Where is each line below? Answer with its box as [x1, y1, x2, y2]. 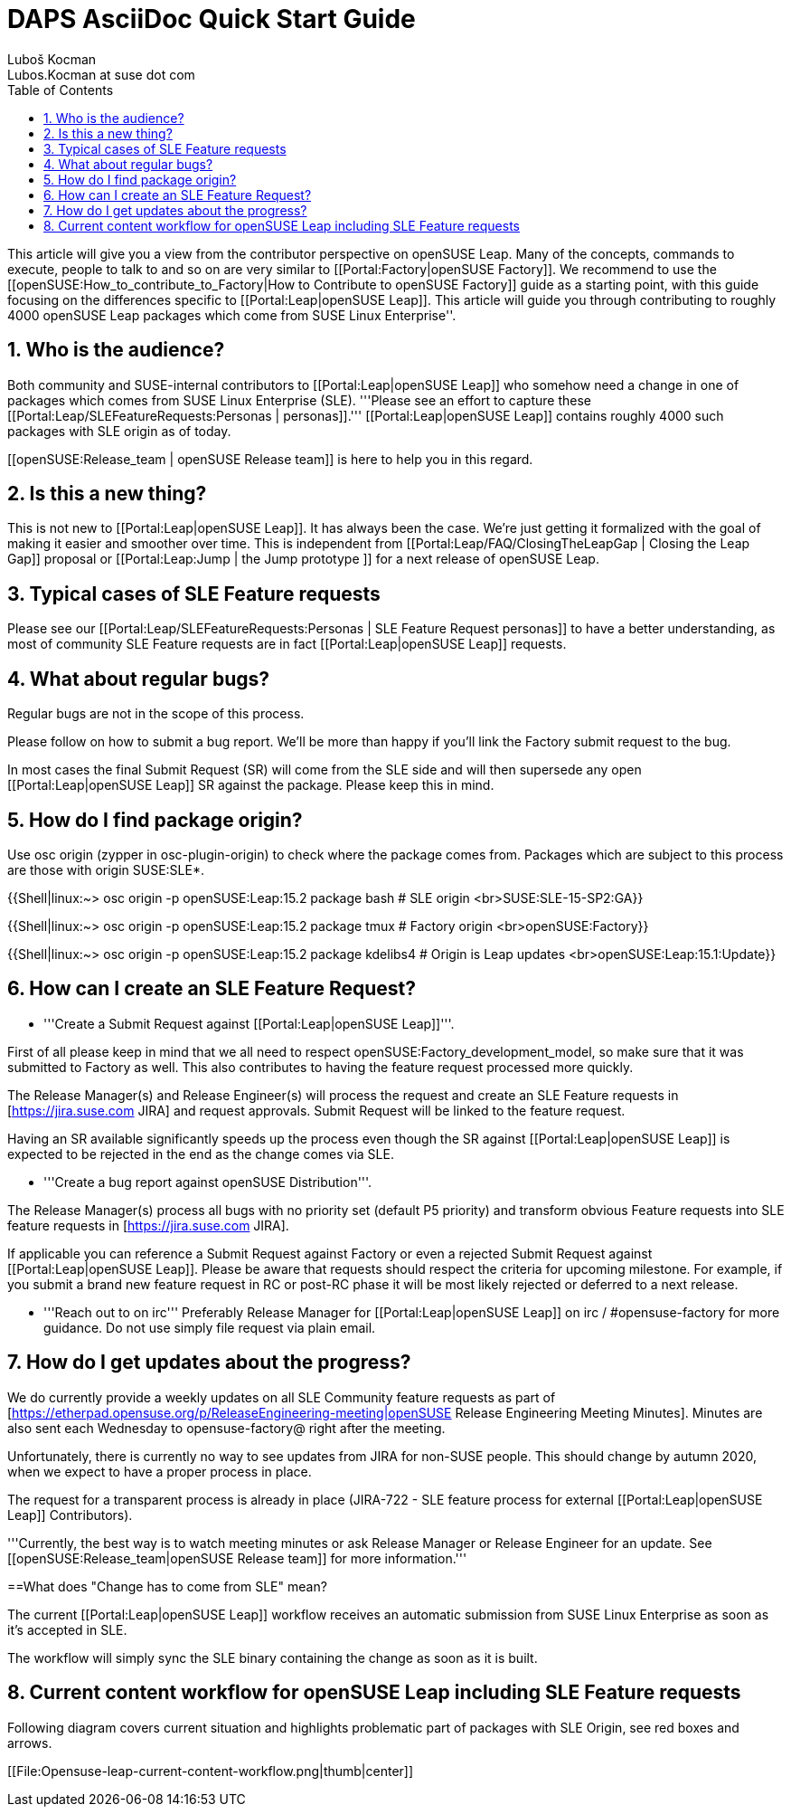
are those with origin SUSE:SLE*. [7, 861, 204, 878]
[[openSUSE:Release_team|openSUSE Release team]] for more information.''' [7, 1550, 467, 1566]
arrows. [7, 1734, 52, 1751]
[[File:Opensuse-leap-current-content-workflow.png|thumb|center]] [7, 1762, 414, 1779]
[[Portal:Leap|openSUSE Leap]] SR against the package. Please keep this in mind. [7, 777, 494, 793]
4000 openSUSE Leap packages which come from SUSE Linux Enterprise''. [7, 307, 457, 323]
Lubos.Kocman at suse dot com [7, 66, 195, 82]
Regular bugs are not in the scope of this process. [7, 706, 305, 722]
